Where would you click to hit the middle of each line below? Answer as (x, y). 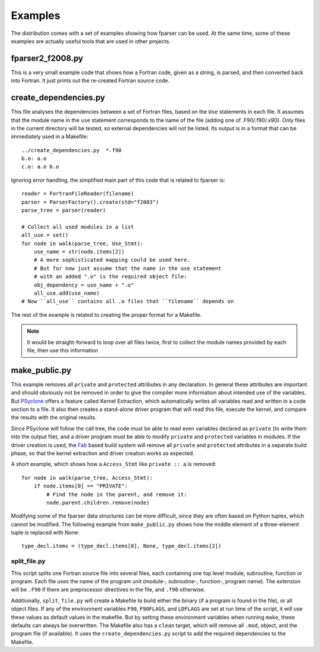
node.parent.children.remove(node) (98, 502)
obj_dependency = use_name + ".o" (84, 285)
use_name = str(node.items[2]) (79, 252)
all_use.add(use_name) (67, 293)
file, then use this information (63, 350)
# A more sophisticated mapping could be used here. (112, 260)
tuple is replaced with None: (45, 532)
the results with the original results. (54, 417)
